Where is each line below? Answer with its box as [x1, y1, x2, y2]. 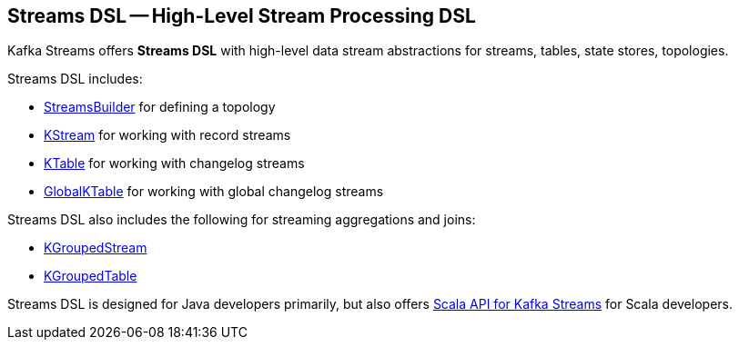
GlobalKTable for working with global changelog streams [44, 183, 384, 200]
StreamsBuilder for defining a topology [44, 99, 276, 115]
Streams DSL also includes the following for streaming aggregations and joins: [7, 212, 476, 228]
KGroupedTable [44, 268, 137, 284]
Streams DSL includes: [7, 71, 143, 87]
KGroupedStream [44, 240, 147, 256]
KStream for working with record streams [44, 127, 291, 144]
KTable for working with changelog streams [44, 155, 305, 172]
